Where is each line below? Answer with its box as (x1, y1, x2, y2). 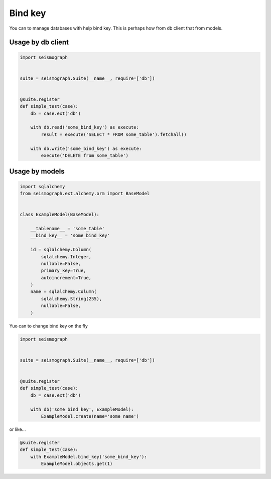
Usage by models (9, 167, 65, 176)
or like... (9, 426, 26, 432)
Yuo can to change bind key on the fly (9, 323, 88, 329)
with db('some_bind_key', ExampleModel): (30, 406, 134, 412)
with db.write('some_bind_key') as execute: (30, 145, 142, 151)
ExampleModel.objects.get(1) (41, 461, 113, 466)
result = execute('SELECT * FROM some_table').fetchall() (41, 131, 187, 137)
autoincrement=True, (41, 275, 92, 280)
